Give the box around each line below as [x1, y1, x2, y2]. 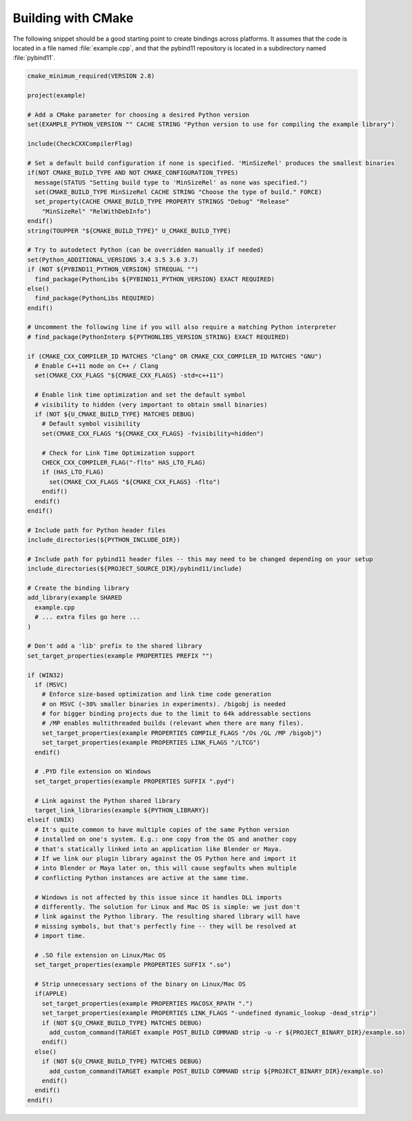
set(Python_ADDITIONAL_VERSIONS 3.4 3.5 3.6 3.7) [27, 255, 199, 264]
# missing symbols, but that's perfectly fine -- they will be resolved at [35, 922, 297, 930]
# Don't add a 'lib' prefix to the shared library [27, 642, 203, 650]
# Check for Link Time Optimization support [41, 449, 195, 457]
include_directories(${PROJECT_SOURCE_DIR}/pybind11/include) [27, 565, 242, 573]
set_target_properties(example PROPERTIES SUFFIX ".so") [35, 961, 231, 969]
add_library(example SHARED [27, 594, 122, 602]
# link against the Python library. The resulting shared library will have [35, 913, 300, 921]
